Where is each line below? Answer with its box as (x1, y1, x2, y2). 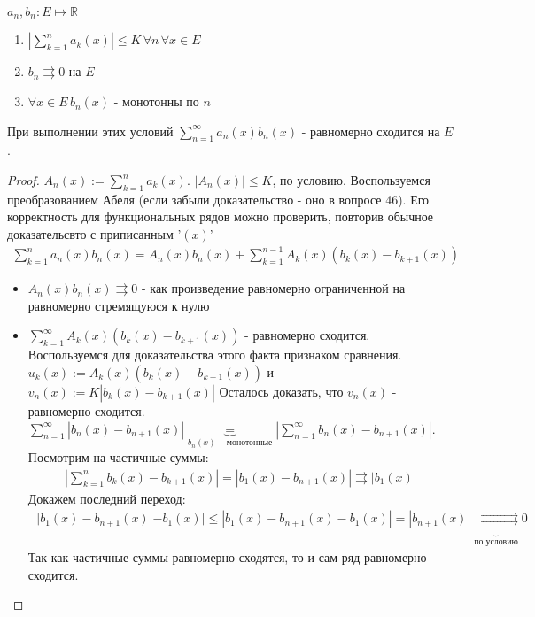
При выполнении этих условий (7, 121, 174, 140)
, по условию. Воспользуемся (272, 171, 430, 189)
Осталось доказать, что (219, 382, 344, 400)
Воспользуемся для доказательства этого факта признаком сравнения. (27, 345, 402, 364)
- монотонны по (113, 92, 199, 111)
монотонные (226, 438, 273, 448)
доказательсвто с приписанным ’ (7, 225, 182, 243)
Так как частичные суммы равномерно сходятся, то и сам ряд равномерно (27, 547, 427, 566)
